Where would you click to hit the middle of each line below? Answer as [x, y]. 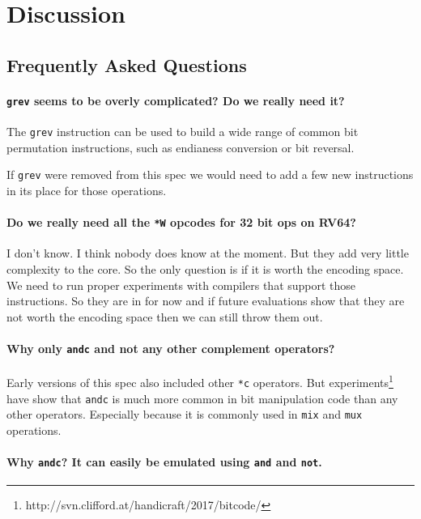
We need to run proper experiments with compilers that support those [181, 285]
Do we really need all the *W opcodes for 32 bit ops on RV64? [181, 222]
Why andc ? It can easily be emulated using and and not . [164, 462]
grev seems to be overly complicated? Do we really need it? [176, 100]
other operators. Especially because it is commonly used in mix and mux [185, 414]
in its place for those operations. [87, 190]
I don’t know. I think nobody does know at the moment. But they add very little [208, 253]
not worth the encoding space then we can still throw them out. [165, 316]
